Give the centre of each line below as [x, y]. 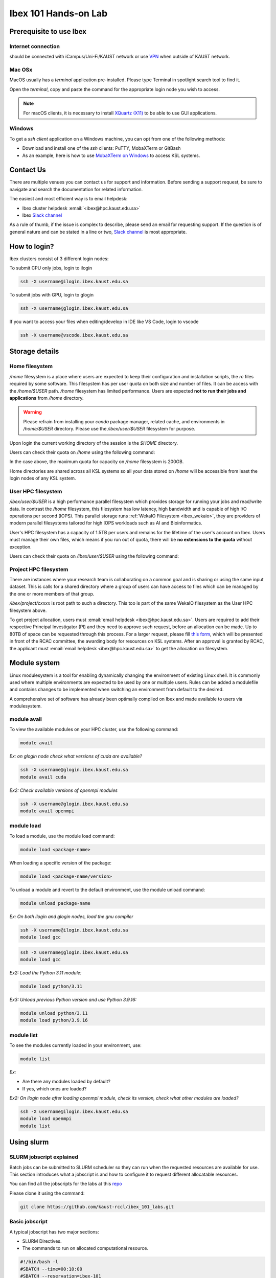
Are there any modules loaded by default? [66, 1082]
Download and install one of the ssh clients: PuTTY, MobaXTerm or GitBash [101, 148]
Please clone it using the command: [47, 1193]
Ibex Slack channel [42, 215]
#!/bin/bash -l [39, 1262]
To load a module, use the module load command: [62, 836]
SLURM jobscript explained [44, 1157]
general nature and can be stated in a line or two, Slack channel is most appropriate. [98, 232]
